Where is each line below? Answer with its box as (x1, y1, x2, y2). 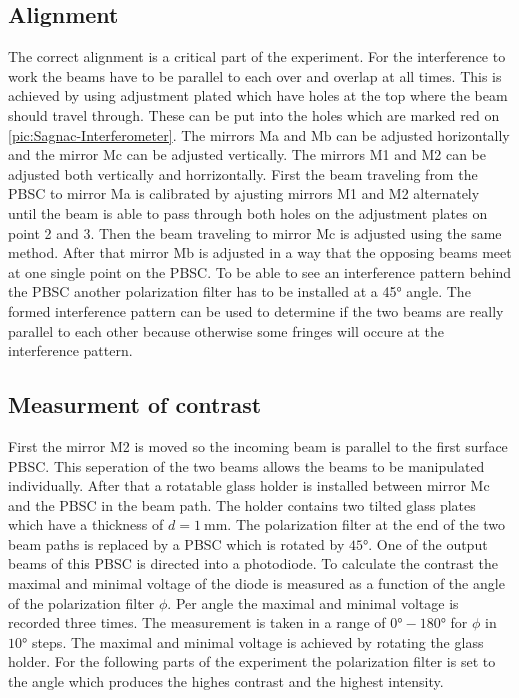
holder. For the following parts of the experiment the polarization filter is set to (8, 651, 496, 672)
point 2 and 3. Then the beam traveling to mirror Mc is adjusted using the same (8, 222, 502, 243)
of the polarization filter (8, 592, 155, 613)
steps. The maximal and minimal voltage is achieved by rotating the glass (31, 631, 484, 652)
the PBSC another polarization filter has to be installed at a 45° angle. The (8, 281, 471, 302)
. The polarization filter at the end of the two (227, 514, 506, 535)
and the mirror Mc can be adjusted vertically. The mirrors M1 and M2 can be (8, 144, 487, 165)
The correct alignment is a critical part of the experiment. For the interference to (8, 46, 506, 67)
